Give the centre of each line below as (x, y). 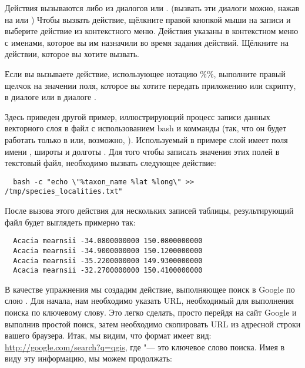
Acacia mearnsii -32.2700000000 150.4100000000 (108, 271)
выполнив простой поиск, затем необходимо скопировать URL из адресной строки (153, 324)
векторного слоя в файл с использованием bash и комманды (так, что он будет (146, 128)
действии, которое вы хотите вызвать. (72, 54)
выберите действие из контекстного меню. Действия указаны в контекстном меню (152, 31)
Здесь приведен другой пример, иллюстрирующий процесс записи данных (138, 116)
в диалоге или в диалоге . (51, 97)
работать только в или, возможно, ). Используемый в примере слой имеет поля (146, 139)
